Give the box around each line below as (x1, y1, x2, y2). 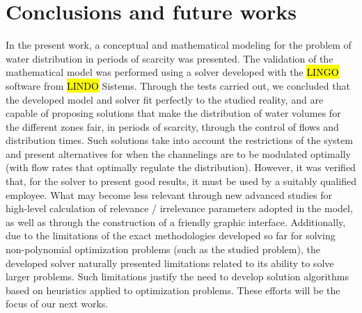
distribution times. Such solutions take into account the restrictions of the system (6, 133, 353, 147)
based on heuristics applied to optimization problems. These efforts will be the (6, 282, 340, 297)
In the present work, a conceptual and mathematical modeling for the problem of (6, 38, 352, 52)
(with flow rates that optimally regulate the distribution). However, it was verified (6, 160, 356, 175)
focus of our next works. (6, 296, 109, 311)
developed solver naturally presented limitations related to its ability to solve (6, 255, 334, 270)
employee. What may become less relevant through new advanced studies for (6, 187, 332, 202)
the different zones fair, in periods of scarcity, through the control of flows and (6, 119, 339, 134)
